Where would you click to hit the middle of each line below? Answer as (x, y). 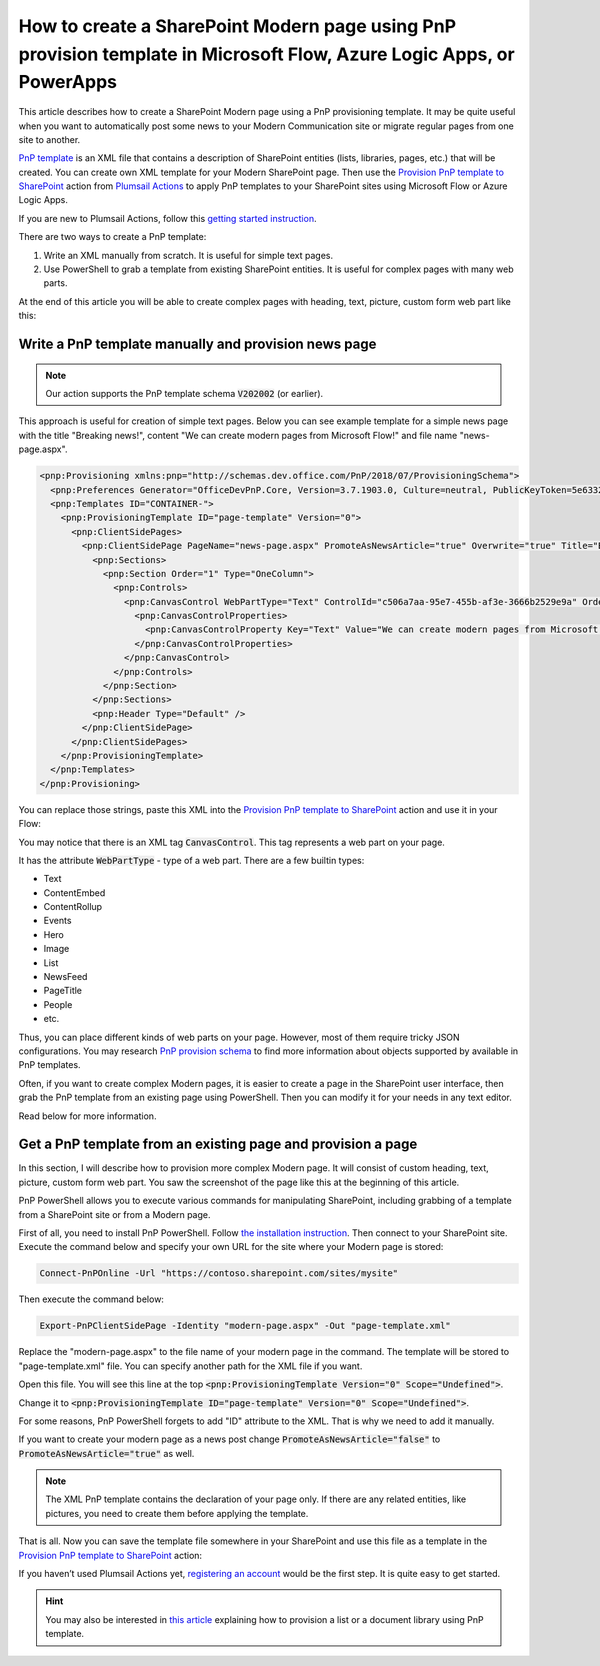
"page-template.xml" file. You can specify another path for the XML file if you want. (190, 1366)
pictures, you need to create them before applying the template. (177, 1513)
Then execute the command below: (91, 1299)
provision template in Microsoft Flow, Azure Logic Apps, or (266, 54)
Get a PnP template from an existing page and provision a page (218, 1144)
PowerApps (67, 82)
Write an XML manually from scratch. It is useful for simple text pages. (188, 255)
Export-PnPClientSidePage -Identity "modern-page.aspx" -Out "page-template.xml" (245, 1326)
